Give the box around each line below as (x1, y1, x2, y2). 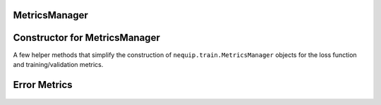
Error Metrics (13, 78, 73, 91)
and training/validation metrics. (13, 60, 104, 68)
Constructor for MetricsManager (13, 32, 160, 44)
